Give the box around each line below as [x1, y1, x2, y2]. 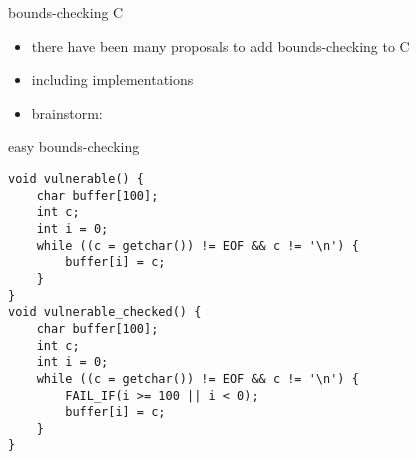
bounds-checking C [8, 2, 124, 22]
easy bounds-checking [8, 136, 140, 157]
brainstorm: [31, 102, 103, 123]
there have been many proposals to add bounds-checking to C [31, 35, 410, 56]
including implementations [31, 69, 194, 90]
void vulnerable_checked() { [8, 305, 202, 320]
